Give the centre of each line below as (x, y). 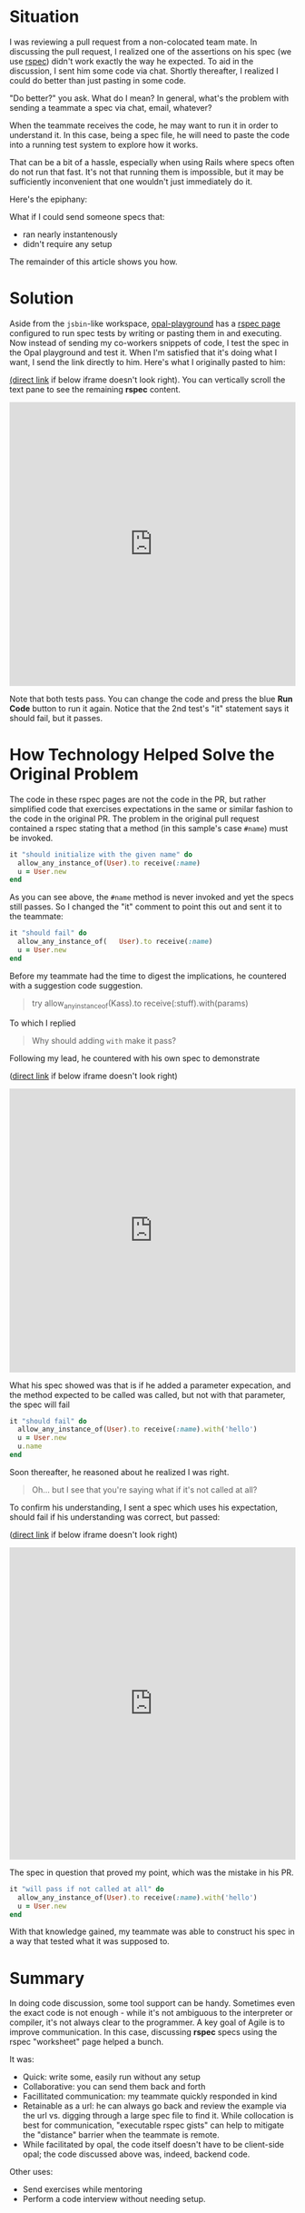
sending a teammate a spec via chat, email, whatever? (111, 107)
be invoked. (31, 838)
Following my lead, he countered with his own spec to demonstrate (135, 1058)
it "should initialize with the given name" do (101, 854)
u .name (30, 1446)
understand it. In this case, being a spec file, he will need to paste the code (150, 134)
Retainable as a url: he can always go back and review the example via (155, 2106)
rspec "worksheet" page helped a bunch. (87, 2042)
